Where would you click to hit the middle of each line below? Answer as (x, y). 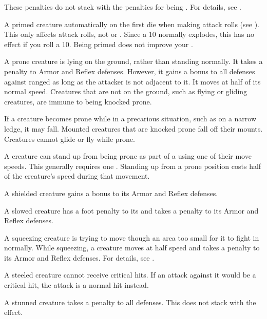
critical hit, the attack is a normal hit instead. (77, 285)
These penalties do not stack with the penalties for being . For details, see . (123, 7)
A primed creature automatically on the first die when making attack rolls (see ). (132, 24)
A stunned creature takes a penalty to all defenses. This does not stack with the (130, 302)
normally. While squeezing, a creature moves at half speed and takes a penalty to (132, 248)
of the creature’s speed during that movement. (77, 176)
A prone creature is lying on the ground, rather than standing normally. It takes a (133, 61)
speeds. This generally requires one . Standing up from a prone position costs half (133, 166)
